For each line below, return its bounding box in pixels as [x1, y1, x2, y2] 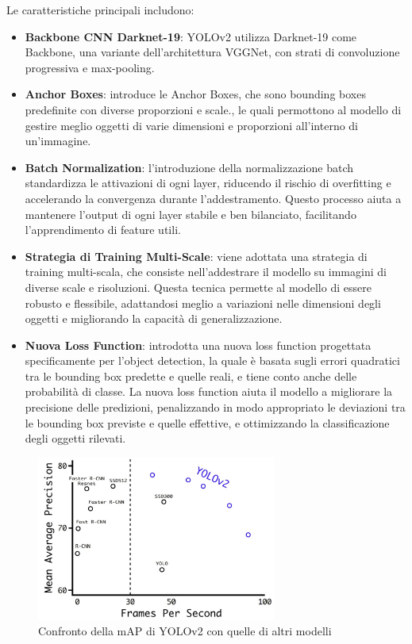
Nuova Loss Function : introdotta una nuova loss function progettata [25, 336, 372, 353]
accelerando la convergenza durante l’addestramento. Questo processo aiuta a [25, 190, 402, 206]
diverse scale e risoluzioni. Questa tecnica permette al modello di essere [25, 278, 372, 295]
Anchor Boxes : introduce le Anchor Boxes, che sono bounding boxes [25, 86, 366, 102]
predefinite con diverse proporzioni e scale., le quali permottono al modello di [25, 101, 402, 117]
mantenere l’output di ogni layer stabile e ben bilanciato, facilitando [25, 205, 356, 222]
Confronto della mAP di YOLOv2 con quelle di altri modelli [38, 623, 332, 639]
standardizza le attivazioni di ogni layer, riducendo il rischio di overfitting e [25, 174, 391, 191]
